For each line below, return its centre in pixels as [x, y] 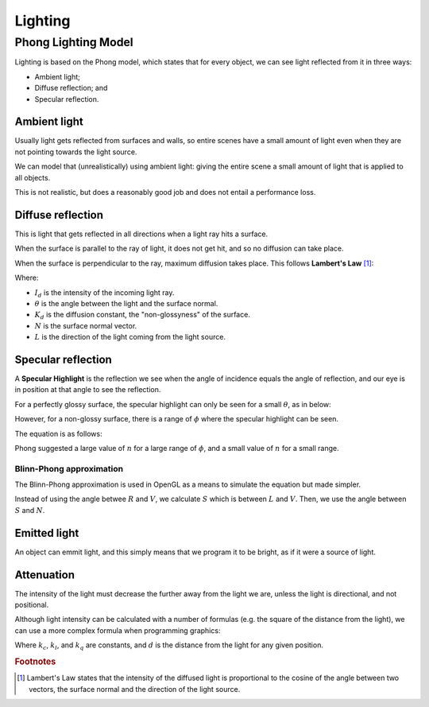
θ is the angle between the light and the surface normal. [126, 303]
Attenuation [45, 575]
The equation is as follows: [58, 433]
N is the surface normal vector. [86, 325]
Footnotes [35, 662]
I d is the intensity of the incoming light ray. [104, 293]
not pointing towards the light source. [76, 152]
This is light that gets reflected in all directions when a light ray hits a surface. [141, 234]
